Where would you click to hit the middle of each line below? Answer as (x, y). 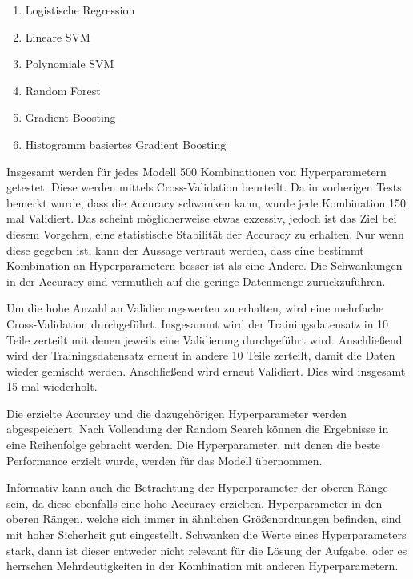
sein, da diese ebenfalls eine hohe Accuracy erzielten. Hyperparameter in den (194, 503)
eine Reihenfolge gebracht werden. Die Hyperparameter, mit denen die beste (193, 445)
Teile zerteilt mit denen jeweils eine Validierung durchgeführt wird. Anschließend (204, 339)
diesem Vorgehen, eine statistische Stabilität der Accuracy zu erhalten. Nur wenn (205, 233)
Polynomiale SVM (70, 64)
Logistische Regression (80, 10)
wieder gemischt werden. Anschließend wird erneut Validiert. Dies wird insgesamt (206, 370)
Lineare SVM (58, 36)
